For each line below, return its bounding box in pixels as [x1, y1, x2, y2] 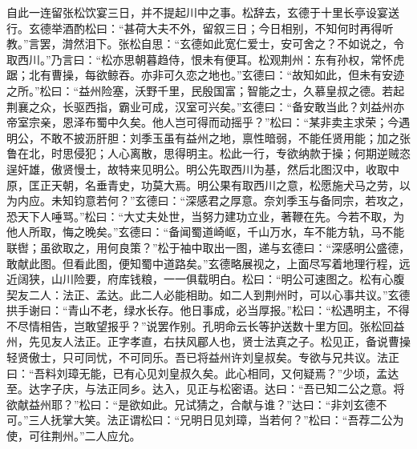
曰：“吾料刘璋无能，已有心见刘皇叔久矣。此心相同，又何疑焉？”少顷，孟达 [6, 364, 399, 381]
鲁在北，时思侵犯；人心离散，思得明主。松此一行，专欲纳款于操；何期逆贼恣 [6, 145, 411, 162]
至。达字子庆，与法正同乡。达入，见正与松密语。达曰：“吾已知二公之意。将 [6, 380, 405, 397]
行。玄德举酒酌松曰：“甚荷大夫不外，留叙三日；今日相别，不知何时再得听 [6, 19, 394, 36]
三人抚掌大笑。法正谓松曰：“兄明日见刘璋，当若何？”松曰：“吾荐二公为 [28, 411, 404, 428]
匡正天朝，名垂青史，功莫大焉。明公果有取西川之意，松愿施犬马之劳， [28, 176, 399, 193]
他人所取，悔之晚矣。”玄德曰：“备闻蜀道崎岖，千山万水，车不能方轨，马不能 [6, 223, 405, 240]
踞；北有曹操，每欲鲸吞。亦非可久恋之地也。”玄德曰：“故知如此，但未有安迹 [6, 66, 405, 83]
